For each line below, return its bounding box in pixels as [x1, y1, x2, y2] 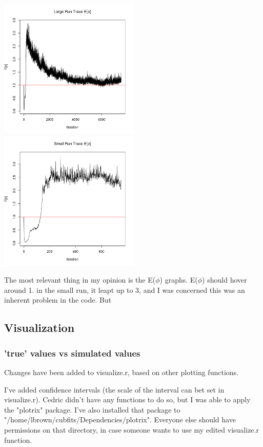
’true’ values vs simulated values [4, 346, 140, 359]
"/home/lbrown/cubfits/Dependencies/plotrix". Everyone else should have [4, 414, 236, 425]
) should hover [202, 274, 247, 285]
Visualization [4, 320, 75, 336]
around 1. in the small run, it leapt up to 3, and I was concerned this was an [4, 284, 245, 295]
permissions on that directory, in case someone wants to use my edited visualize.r [4, 424, 259, 435]
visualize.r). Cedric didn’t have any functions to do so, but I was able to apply [4, 394, 251, 405]
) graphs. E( [159, 274, 198, 285]
